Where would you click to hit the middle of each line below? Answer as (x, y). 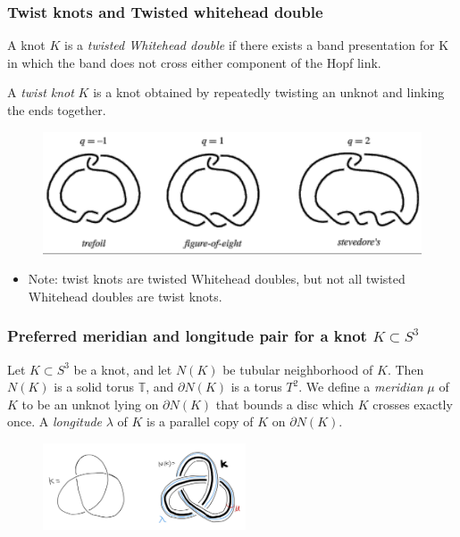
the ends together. (57, 110)
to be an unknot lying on (90, 404)
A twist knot (41, 92)
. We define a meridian (361, 387)
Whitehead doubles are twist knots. (125, 296)
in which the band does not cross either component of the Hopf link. (194, 62)
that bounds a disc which (284, 404)
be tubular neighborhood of (298, 369)
